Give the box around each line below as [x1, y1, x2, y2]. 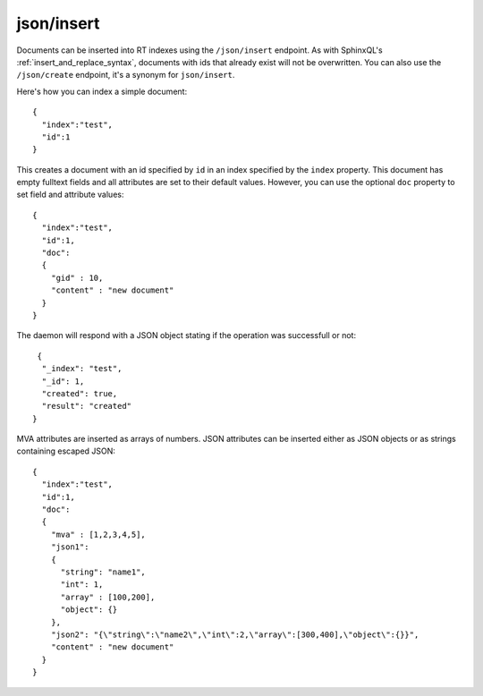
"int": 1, [60, 580, 104, 590]
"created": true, [41, 388, 118, 398]
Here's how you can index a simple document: [16, 86, 188, 97]
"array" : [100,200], [60, 591, 156, 602]
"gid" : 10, [50, 273, 104, 283]
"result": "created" [41, 401, 132, 412]
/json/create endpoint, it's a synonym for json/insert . [16, 70, 235, 81]
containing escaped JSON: [16, 446, 116, 456]
